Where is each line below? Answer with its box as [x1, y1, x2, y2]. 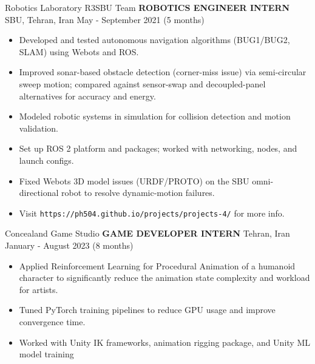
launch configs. [19, 153, 74, 166]
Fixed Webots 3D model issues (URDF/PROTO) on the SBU [19, 174, 249, 187]
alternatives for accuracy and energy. [19, 89, 156, 102]
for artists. [19, 283, 58, 295]
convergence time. [19, 315, 86, 328]
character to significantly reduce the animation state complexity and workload [19, 271, 310, 284]
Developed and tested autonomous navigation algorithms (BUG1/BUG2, [19, 33, 290, 46]
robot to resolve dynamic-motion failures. [61, 186, 215, 199]
